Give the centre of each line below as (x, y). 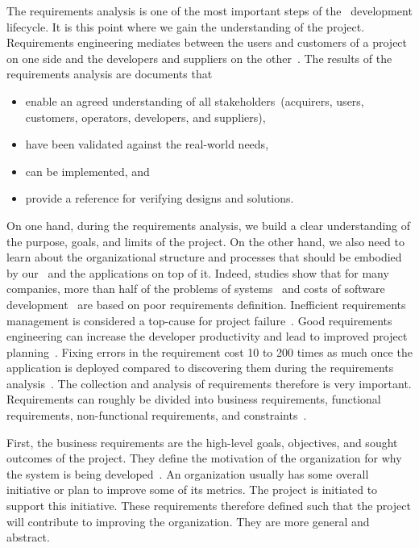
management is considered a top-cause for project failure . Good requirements (199, 320)
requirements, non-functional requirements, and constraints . (157, 415)
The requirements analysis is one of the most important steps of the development (209, 10)
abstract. (28, 537)
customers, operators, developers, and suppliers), (145, 117)
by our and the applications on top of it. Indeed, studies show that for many (198, 272)
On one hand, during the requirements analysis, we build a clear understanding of (209, 225)
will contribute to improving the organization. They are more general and (188, 521)
